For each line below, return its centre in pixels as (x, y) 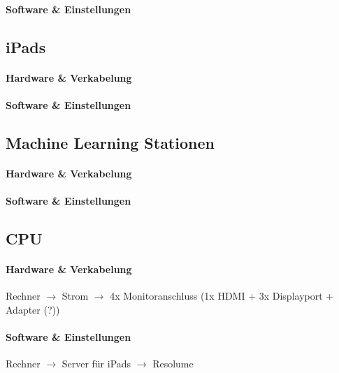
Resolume (173, 364)
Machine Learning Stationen (110, 142)
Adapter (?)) (33, 309)
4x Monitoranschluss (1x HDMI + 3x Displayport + (222, 296)
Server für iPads (96, 364)
